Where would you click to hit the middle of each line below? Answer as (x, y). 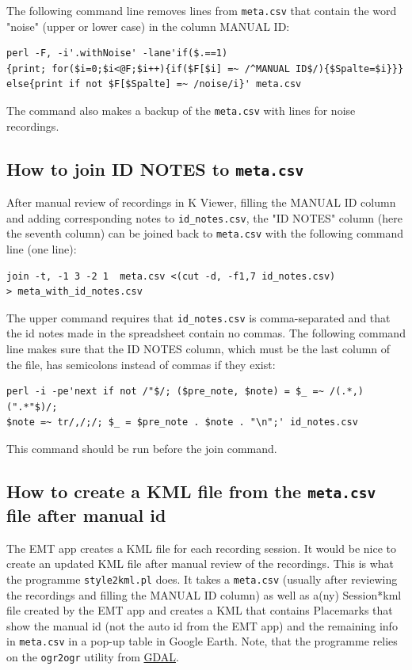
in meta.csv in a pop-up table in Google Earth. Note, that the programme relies (202, 641)
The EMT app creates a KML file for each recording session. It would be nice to (201, 548)
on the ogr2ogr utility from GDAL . (93, 657)
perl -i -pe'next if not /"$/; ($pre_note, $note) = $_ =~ (165, 392)
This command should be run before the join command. (142, 448)
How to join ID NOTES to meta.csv (155, 168)
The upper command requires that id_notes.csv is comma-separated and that (198, 317)
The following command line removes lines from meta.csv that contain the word (202, 10)
